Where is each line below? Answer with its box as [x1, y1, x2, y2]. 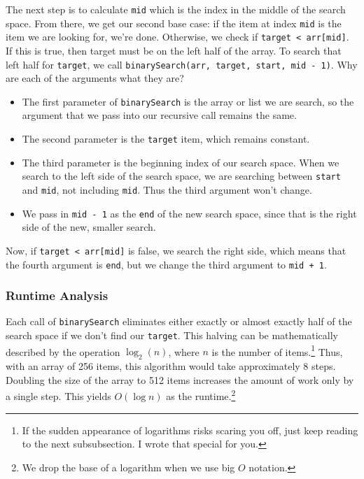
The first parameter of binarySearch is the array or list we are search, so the [22, 94, 354, 108]
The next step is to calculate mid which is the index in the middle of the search [6, 2, 346, 16]
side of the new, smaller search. [22, 220, 156, 234]
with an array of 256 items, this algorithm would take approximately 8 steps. [6, 359, 336, 373]
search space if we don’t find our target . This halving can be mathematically [6, 328, 338, 343]
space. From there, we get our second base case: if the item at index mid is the [6, 15, 342, 30]
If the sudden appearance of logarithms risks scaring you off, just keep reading [22, 422, 358, 437]
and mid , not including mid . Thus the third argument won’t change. [22, 182, 312, 196]
